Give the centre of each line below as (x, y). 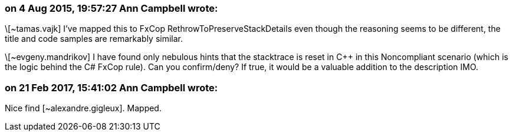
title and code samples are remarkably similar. (94, 39)
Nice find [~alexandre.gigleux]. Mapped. (83, 108)
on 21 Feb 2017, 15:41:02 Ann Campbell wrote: (111, 87)
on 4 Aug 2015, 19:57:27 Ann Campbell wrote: (111, 8)
